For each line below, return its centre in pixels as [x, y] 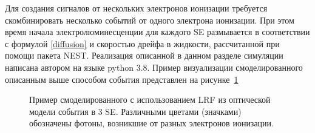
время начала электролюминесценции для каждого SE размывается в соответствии [157, 32]
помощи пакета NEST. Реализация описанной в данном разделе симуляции [144, 55]
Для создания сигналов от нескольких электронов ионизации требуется [136, 8]
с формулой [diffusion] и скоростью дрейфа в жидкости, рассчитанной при [142, 43]
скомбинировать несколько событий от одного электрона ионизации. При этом [150, 20]
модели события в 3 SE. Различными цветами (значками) [135, 111]
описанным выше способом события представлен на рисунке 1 [122, 79]
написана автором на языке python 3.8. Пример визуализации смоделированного [154, 67]
